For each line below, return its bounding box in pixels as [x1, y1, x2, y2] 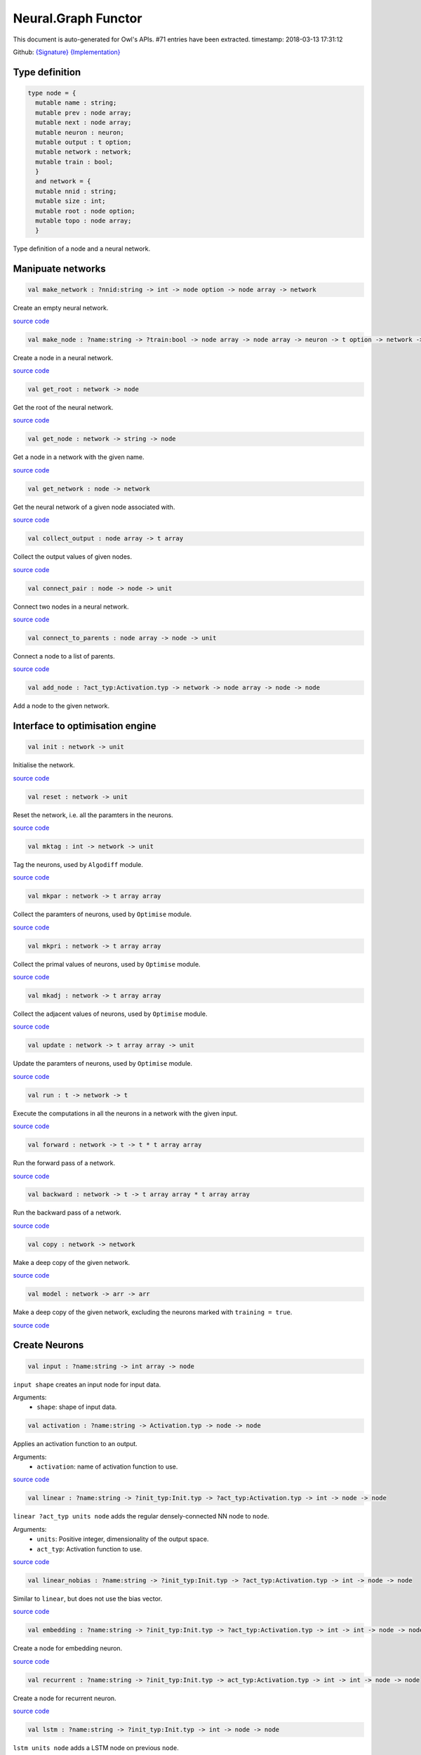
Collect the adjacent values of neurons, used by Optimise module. [13, 1009, 208, 1018]
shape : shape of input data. [36, 1403, 117, 1411]
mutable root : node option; [35, 207, 136, 215]
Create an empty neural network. [13, 304, 109, 312]
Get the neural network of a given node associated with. [13, 503, 175, 511]
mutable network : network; [35, 148, 132, 156]
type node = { [27, 88, 76, 97]
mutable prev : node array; [35, 109, 132, 117]
